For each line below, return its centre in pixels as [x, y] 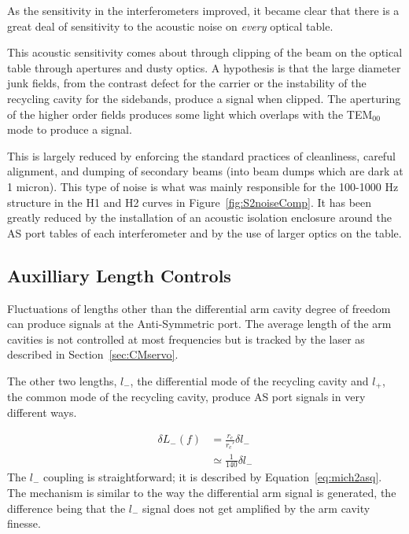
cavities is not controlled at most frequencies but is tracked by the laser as [186, 339]
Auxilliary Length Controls [119, 275]
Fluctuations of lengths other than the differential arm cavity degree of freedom [199, 308]
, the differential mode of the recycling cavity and [249, 380]
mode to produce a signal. [70, 129]
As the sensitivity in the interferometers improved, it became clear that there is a [203, 10]
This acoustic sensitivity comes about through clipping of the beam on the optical [205, 52]
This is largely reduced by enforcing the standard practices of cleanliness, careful [201, 155]
